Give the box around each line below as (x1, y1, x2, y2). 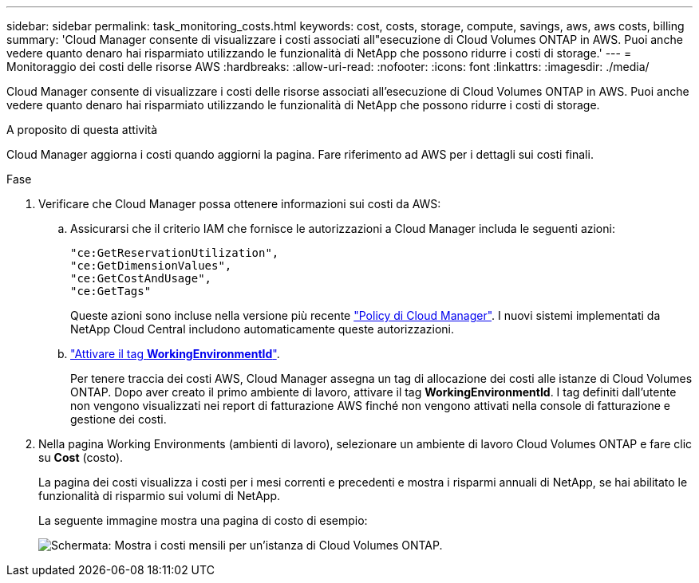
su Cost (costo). (38, 451, 124, 464)
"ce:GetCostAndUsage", (70, 272, 212, 285)
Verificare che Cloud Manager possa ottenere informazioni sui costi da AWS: (38, 197, 441, 211)
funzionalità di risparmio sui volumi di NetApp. (38, 489, 281, 502)
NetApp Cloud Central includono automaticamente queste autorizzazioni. (70, 322, 454, 336)
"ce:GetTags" (70, 285, 152, 297)
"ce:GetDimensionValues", (70, 259, 232, 272)
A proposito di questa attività (6, 123, 158, 136)
